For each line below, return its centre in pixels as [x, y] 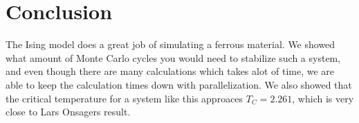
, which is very [323, 98]
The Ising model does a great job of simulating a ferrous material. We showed [171, 44]
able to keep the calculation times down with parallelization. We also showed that [179, 84]
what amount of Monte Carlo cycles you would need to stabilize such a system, [173, 57]
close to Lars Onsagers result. [68, 112]
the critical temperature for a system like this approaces [125, 98]
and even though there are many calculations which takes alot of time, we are [170, 71]
